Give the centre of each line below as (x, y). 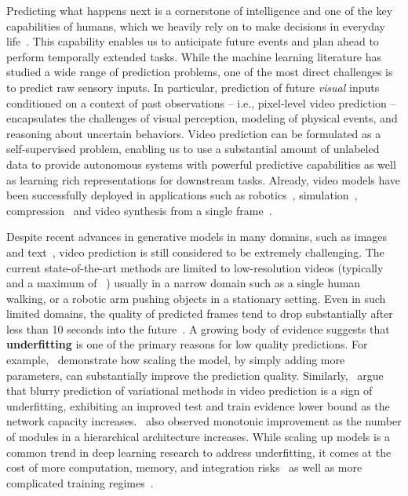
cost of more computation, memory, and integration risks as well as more (184, 467)
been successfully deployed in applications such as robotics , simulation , (182, 195)
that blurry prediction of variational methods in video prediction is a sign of (189, 390)
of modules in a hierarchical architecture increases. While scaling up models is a (199, 437)
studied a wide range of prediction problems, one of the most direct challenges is (200, 72)
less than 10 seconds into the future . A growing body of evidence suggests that (198, 328)
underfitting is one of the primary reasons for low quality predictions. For (187, 344)
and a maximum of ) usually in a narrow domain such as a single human (184, 283)
